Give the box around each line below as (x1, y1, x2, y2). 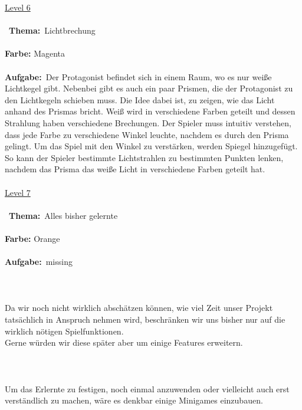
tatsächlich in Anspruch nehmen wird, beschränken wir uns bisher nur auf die (5, 313, 285, 326)
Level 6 (5, 1, 31, 13)
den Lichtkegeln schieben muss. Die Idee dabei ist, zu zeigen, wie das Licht (5, 93, 275, 106)
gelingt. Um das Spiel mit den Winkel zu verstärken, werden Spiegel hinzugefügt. (5, 140, 298, 152)
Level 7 (5, 186, 31, 198)
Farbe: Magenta (5, 47, 65, 60)
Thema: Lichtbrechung (9, 24, 96, 37)
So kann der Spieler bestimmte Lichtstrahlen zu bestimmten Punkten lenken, (5, 151, 284, 163)
